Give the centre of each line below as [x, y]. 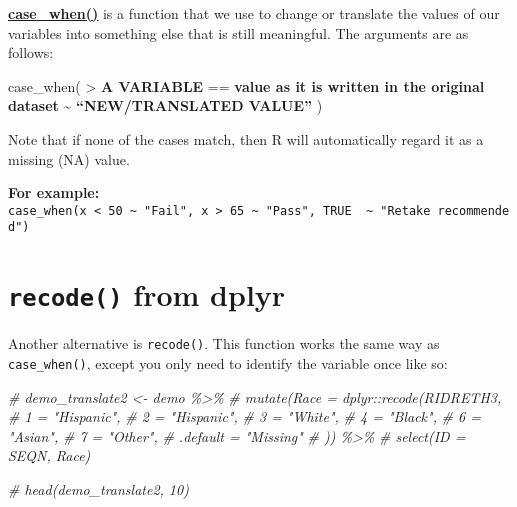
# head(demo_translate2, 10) [98, 489]
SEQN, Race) [49, 455]
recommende [473, 210]
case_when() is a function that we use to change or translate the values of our [254, 13]
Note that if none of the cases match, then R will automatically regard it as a [246, 138]
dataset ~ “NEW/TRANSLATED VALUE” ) [165, 105]
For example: [54, 192]
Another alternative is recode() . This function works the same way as [224, 343]
